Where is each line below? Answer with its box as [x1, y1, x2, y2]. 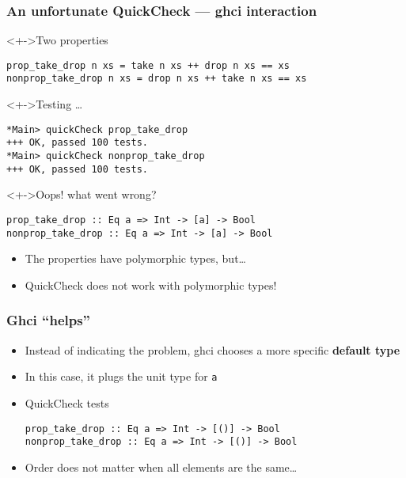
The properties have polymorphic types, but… [25, 250, 246, 267]
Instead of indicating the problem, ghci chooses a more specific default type [25, 341, 400, 358]
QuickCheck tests [25, 394, 109, 411]
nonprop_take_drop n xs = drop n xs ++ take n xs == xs [6, 73, 307, 85]
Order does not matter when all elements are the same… [25, 458, 298, 475]
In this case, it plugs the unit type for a [25, 368, 218, 385]
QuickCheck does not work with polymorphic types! [25, 276, 277, 293]
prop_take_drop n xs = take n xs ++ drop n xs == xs [6, 59, 290, 71]
